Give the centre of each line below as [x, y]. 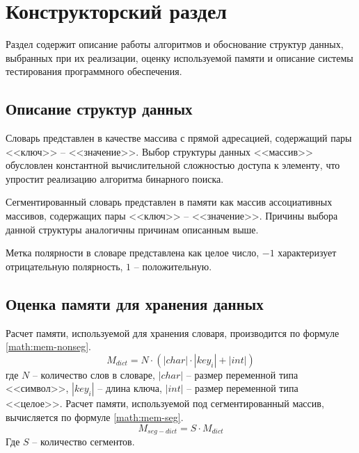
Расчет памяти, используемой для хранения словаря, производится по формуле [173, 332]
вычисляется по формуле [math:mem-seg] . [95, 417]
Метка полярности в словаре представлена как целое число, [133, 253]
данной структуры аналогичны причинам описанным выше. [132, 229]
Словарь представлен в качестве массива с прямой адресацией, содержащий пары [179, 138]
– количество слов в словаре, [94, 374]
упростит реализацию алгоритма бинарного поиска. [115, 178]
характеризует [307, 253]
